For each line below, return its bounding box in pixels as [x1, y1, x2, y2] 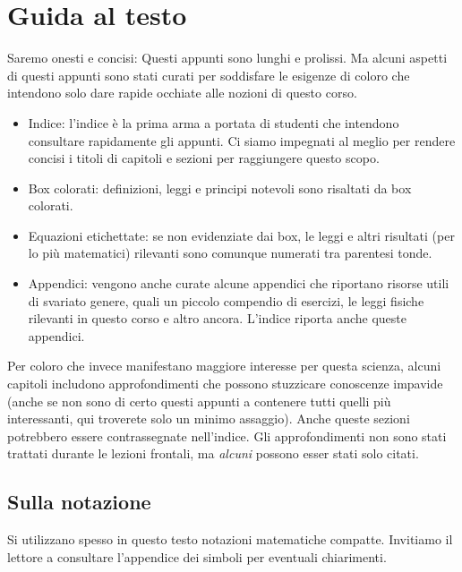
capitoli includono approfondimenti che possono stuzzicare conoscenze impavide [7, 374, 443, 393]
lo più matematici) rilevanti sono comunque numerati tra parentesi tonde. [28, 243, 432, 262]
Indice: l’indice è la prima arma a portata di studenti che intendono [28, 113, 399, 132]
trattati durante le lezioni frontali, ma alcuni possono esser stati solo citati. [7, 444, 419, 463]
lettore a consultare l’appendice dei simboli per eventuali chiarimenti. [7, 547, 387, 566]
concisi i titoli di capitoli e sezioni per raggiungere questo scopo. [28, 149, 380, 167]
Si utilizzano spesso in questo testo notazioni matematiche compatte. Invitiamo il [7, 530, 453, 549]
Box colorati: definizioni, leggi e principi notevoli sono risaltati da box [28, 178, 412, 197]
